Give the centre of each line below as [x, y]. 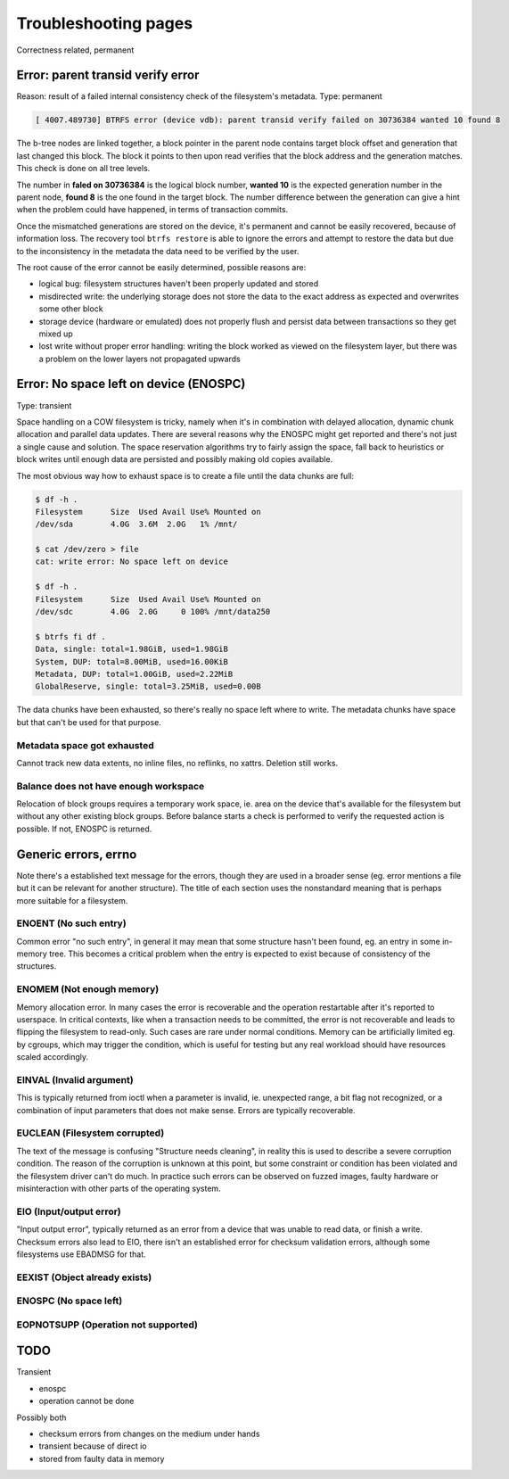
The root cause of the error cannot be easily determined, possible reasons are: [161, 267]
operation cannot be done [86, 1401]
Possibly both [41, 1417]
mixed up [56, 334]
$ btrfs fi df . [71, 636]
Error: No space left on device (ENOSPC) [131, 384]
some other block [71, 309]
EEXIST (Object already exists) [84, 1277]
